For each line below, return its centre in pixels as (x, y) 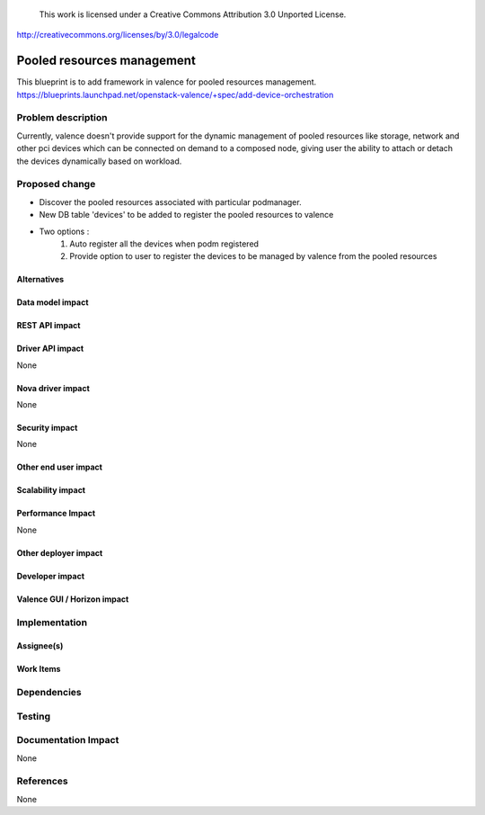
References (42, 781)
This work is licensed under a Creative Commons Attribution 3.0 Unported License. (193, 14)
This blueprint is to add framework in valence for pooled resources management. (167, 82)
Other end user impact (60, 467)
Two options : (64, 231)
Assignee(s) (40, 646)
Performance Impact (56, 514)
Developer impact (51, 576)
